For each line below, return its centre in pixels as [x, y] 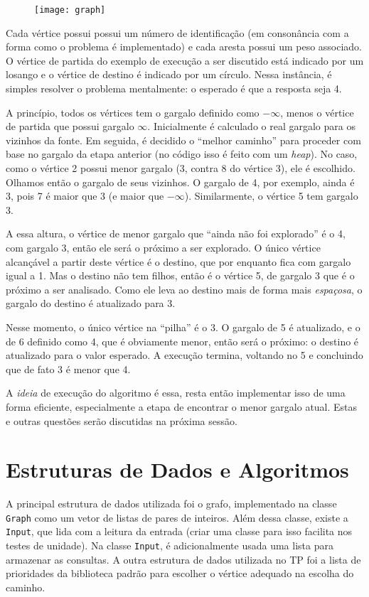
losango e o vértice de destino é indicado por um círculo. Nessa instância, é [169, 74]
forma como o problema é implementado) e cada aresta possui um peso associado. [184, 47]
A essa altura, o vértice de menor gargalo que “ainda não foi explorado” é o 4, [176, 233]
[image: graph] [70, 10]
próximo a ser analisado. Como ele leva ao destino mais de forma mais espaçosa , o [184, 289]
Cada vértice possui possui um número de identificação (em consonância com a [177, 32]
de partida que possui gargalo [70, 126]
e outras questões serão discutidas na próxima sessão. [122, 420]
